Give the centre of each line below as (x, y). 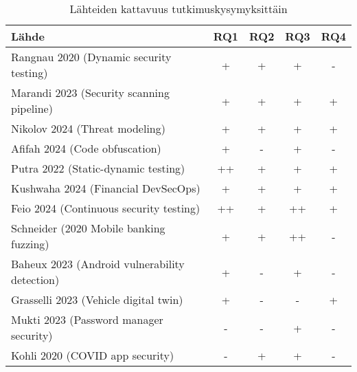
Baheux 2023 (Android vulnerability (98, 264)
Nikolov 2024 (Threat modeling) (88, 128)
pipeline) (32, 108)
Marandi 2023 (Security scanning (90, 92)
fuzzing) (30, 244)
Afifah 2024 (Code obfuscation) (86, 148)
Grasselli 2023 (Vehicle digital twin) (97, 299)
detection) (35, 280)
